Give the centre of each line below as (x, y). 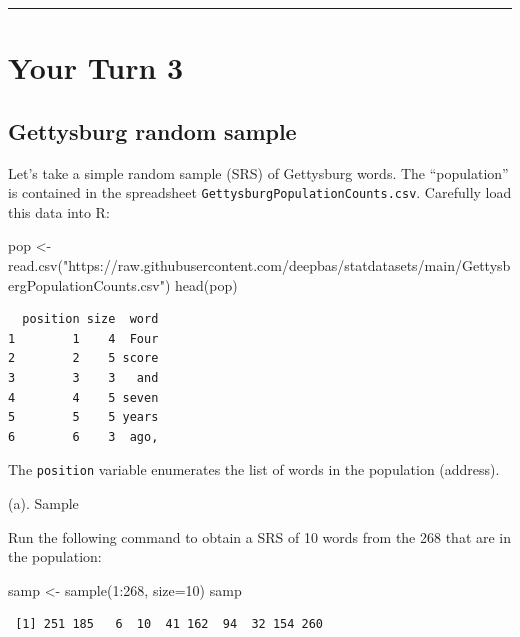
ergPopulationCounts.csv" (86, 284)
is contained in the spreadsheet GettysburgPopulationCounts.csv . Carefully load (260, 192)
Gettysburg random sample (152, 130)
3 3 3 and (83, 377)
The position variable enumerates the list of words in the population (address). (254, 469)
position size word (90, 319)
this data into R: (59, 211)
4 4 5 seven (83, 397)
